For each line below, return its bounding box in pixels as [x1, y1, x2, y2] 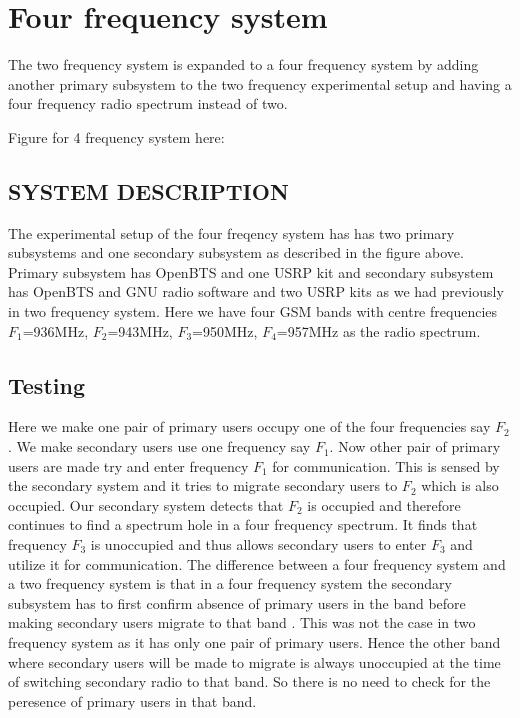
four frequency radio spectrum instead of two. [8, 93, 288, 114]
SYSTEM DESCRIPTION [8, 175, 289, 206]
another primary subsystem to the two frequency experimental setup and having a [8, 73, 512, 94]
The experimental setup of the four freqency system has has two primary [8, 222, 455, 243]
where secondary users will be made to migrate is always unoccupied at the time [8, 651, 501, 672]
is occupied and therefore [307, 494, 461, 515]
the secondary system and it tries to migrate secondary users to [8, 475, 398, 496]
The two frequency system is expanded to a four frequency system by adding [8, 54, 479, 75]
